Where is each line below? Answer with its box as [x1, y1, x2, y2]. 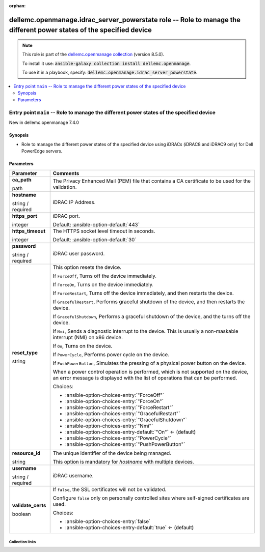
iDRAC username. [53, 472, 94, 479]
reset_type [12, 349, 38, 356]
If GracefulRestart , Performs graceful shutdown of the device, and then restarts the [53, 298, 245, 305]
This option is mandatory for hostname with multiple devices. [53, 458, 194, 465]
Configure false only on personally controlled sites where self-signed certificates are [53, 494, 250, 501]
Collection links [9, 540, 36, 545]
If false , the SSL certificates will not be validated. [53, 486, 167, 493]
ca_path [12, 176, 32, 183]
